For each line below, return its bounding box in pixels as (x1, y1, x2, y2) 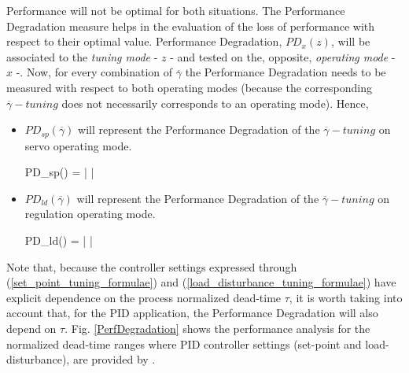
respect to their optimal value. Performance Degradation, (6, 33, 282, 50)
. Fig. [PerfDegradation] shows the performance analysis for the (64, 319, 370, 336)
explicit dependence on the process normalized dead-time (6, 289, 282, 305)
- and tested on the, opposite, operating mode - (170, 48, 396, 65)
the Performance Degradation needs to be (185, 64, 386, 80)
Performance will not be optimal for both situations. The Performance (6, 2, 345, 18)
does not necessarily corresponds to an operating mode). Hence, (61, 94, 369, 111)
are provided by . (72, 351, 156, 367)
